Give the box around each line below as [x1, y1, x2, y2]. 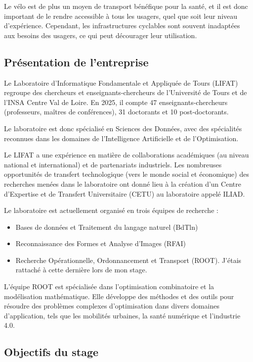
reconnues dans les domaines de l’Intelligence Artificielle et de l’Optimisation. [4, 133, 239, 143]
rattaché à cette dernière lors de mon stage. [15, 264, 147, 275]
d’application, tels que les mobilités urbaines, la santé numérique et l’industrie [4, 310, 241, 320]
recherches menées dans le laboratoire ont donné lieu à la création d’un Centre [4, 178, 241, 189]
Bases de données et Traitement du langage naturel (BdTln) [15, 221, 198, 232]
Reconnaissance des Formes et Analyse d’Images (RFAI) [15, 238, 186, 249]
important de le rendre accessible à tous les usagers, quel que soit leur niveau [4, 10, 238, 21]
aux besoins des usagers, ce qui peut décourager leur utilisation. [4, 30, 197, 40]
